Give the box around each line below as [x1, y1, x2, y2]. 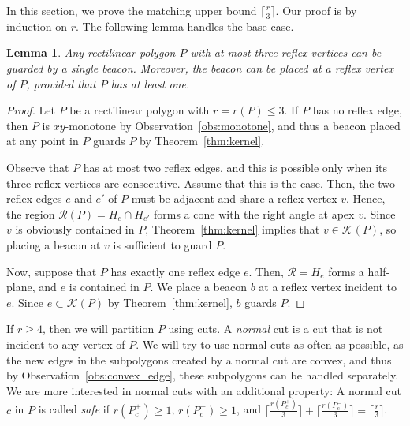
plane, [6, 278, 35, 295]
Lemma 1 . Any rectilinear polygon [6, 44, 176, 61]
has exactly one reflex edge [110, 263, 240, 279]
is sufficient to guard [113, 236, 212, 252]
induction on [6, 17, 68, 34]
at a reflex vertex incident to [259, 278, 397, 295]
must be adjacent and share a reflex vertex [131, 190, 337, 207]
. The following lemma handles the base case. [76, 17, 294, 34]
